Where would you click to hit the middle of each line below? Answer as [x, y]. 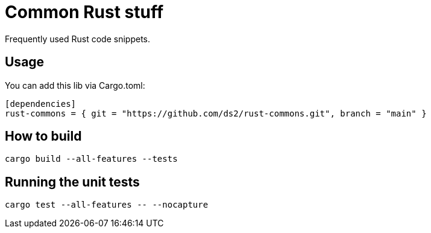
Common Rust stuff [84, 12]
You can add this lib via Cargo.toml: [75, 85]
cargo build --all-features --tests [91, 159]
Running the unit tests [72, 182]
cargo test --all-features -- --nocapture [107, 205]
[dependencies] [41, 104]
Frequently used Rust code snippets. [78, 39]
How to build [43, 136]
